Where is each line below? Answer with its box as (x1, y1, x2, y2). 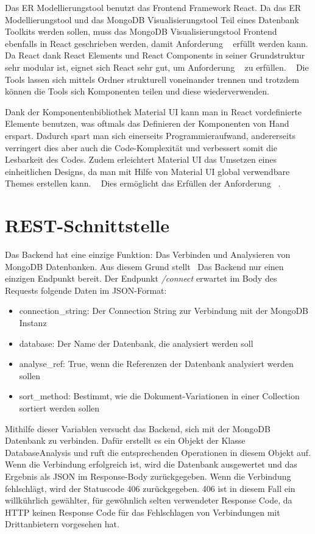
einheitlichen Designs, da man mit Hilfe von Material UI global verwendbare (5, 165, 290, 177)
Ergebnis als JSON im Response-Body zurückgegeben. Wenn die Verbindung (5, 469, 291, 482)
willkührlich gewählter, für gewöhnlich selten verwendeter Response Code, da (5, 494, 292, 507)
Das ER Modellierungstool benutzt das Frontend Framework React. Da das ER (5, 1, 302, 13)
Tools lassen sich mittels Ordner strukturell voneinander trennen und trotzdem (5, 73, 299, 85)
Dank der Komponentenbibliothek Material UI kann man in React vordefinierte (5, 105, 302, 118)
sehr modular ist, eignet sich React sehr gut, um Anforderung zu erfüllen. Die (5, 60, 309, 73)
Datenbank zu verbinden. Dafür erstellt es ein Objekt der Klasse (5, 434, 246, 447)
